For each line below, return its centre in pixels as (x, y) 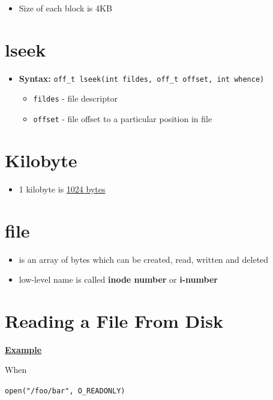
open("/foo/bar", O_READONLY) (65, 391)
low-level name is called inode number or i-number (118, 279)
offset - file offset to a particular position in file (123, 119)
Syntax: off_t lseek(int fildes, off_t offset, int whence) (142, 78)
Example (23, 349)
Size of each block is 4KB (65, 8)
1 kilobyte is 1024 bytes (62, 189)
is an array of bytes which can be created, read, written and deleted (144, 259)
